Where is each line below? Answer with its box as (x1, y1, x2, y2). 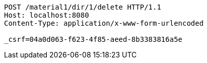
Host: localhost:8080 (4, 11, 89, 19)
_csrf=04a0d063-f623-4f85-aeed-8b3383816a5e (4, 35, 183, 43)
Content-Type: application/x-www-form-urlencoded (4, 19, 204, 27)
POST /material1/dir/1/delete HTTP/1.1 (4, 3, 161, 11)
